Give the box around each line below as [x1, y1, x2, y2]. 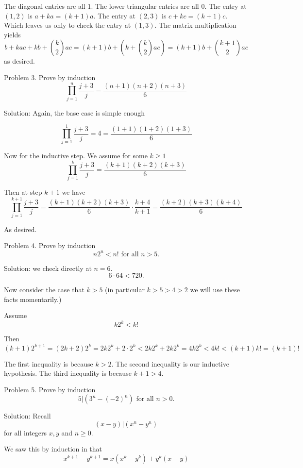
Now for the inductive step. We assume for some [4, 150, 148, 161]
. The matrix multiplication [154, 20, 236, 30]
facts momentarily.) [4, 294, 62, 304]
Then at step [4, 187, 42, 197]
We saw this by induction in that [4, 444, 102, 454]
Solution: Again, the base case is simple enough [4, 107, 145, 117]
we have [62, 187, 85, 197]
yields [4, 29, 21, 39]
